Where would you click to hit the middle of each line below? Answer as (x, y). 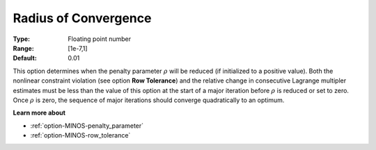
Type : (22, 39)
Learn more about (39, 113)
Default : (25, 58)
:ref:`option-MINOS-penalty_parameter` (87, 126)
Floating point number (100, 39)
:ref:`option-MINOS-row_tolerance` (80, 135)
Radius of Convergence (82, 18)
